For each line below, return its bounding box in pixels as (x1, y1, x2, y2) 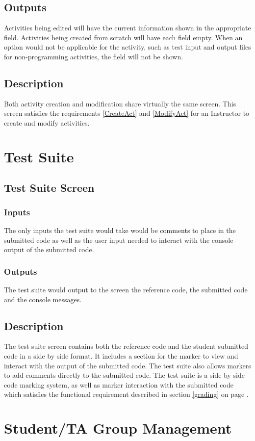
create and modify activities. (4, 117, 90, 128)
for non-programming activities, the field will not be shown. (4, 51, 183, 61)
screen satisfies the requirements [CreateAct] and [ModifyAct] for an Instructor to (4, 108, 250, 118)
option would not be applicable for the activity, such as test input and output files (4, 42, 251, 52)
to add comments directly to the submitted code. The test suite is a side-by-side (4, 370, 245, 380)
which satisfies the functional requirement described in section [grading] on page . (4, 389, 249, 399)
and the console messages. (4, 294, 82, 304)
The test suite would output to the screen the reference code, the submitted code (4, 284, 248, 294)
